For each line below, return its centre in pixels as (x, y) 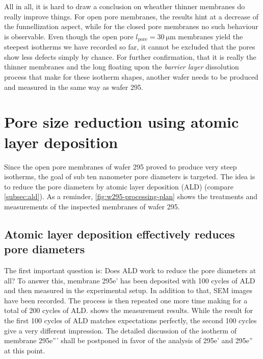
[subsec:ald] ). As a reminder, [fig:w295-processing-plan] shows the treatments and (131, 196)
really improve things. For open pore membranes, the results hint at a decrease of (131, 16)
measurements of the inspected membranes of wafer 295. (92, 206)
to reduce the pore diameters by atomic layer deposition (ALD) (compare (119, 186)
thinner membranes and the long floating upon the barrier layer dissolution (122, 67)
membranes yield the (211, 36)
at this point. (25, 350)
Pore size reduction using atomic (122, 122)
